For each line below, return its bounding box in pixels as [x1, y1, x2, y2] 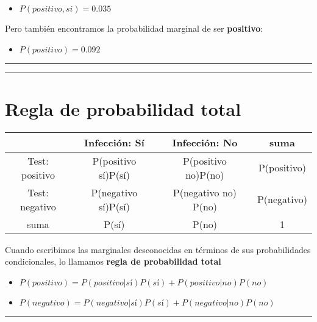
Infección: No [172, 135, 238, 149]
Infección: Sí [84, 135, 144, 149]
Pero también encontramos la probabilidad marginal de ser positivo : [5, 22, 263, 34]
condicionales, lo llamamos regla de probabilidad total [5, 255, 221, 268]
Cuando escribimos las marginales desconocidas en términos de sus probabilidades [5, 243, 311, 256]
